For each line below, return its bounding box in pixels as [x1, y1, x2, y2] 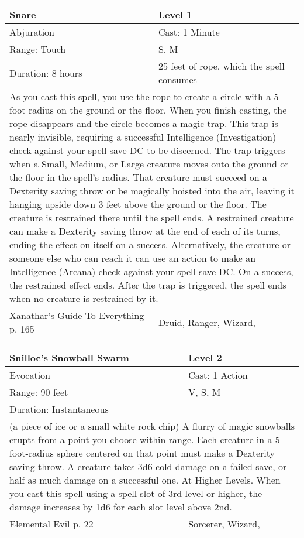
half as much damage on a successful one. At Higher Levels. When [9, 473, 281, 486]
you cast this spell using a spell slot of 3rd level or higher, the [9, 486, 262, 500]
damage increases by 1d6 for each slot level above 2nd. [9, 500, 232, 513]
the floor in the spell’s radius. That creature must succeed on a [9, 170, 268, 184]
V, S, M [188, 385, 221, 399]
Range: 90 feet [9, 385, 68, 399]
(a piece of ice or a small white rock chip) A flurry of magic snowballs [9, 419, 295, 433]
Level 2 [188, 351, 222, 364]
